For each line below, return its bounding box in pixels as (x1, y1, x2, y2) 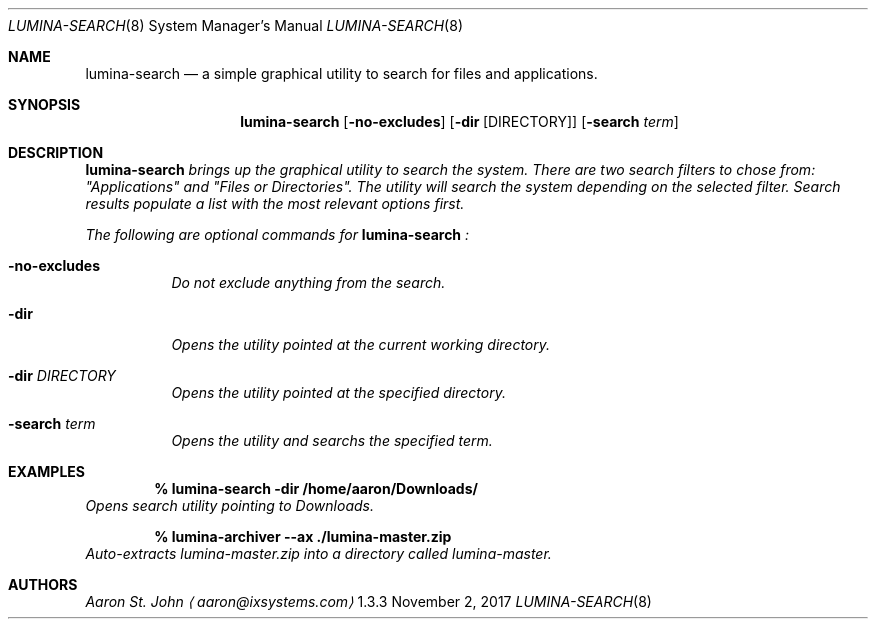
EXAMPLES (8, 463, 85, 480)
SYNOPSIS (8, 96, 81, 113)
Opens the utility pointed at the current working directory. (171, 336, 551, 353)
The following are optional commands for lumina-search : (85, 226, 470, 243)
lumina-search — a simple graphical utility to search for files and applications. (85, 65, 598, 82)
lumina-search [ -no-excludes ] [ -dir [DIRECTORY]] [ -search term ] (240, 113, 679, 130)
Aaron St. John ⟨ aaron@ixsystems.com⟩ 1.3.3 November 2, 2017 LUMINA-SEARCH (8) (85, 593, 652, 610)
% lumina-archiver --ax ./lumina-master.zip (154, 528, 452, 545)
